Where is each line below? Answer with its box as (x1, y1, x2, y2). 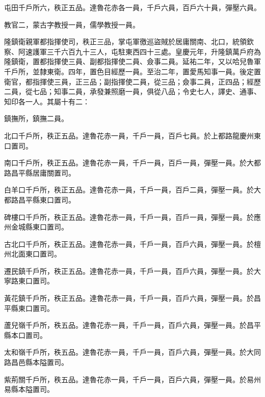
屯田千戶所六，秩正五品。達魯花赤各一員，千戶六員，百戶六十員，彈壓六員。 (4, 2, 261, 12)
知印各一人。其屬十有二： (4, 96, 90, 106)
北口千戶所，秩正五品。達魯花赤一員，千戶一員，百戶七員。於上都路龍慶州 (4, 130, 254, 140)
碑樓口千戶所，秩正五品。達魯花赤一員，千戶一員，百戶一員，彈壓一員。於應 (4, 211, 261, 222)
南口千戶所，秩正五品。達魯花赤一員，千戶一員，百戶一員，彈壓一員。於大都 (4, 157, 261, 168)
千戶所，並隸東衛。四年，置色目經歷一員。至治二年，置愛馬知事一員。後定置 (4, 66, 261, 76)
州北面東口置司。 (4, 248, 61, 259)
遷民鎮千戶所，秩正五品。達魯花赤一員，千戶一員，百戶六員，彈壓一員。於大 (4, 265, 261, 276)
